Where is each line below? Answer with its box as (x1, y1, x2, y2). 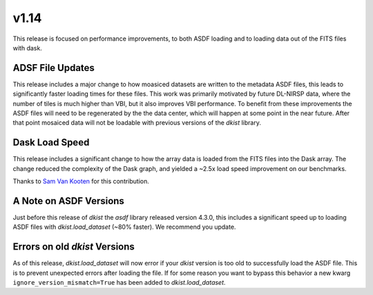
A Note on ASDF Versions (12, 195, 124, 207)
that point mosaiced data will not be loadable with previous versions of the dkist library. (12, 119, 262, 127)
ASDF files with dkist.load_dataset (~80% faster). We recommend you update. (12, 223, 236, 231)
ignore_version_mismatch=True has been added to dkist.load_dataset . (12, 278, 226, 287)
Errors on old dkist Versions (12, 241, 135, 253)
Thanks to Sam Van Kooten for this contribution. (12, 177, 150, 185)
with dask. (12, 43, 43, 52)
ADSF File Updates (12, 62, 95, 74)
